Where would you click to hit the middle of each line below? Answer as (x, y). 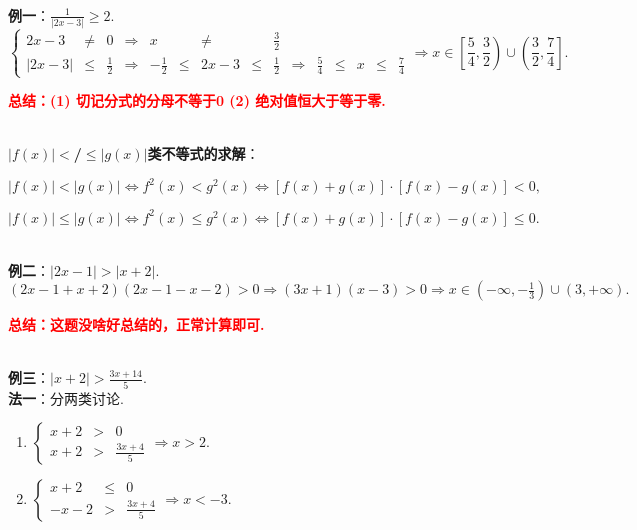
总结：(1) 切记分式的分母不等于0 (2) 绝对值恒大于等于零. (197, 100)
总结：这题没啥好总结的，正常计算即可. (136, 324)
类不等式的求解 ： (203, 153)
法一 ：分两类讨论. (66, 397)
